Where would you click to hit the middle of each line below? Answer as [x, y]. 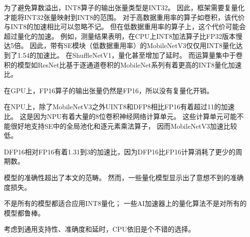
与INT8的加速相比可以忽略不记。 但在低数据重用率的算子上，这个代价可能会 [125, 26]
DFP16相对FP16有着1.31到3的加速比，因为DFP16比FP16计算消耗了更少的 [120, 151]
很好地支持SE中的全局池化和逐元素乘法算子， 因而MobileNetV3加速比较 [124, 126]
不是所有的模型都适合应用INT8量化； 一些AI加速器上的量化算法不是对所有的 [125, 203]
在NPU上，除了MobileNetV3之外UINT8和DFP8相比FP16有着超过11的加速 [119, 107]
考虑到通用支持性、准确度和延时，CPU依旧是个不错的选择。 [100, 229]
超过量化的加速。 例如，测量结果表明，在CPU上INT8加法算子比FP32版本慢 [123, 36]
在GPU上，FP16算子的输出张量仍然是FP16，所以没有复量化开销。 [109, 90]
